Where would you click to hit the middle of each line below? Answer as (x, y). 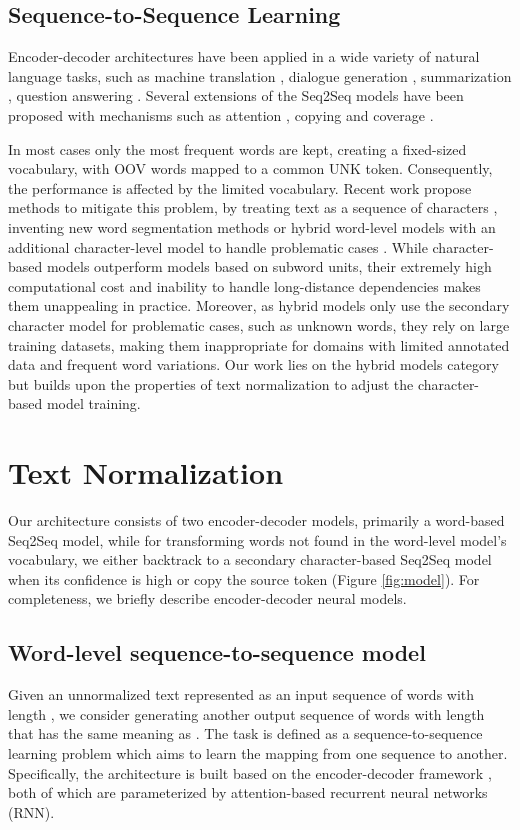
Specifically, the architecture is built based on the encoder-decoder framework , (250, 772)
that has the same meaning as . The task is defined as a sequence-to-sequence (245, 733)
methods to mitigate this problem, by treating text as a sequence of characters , (253, 207)
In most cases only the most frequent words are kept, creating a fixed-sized (237, 148)
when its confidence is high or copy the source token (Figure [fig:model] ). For (244, 578)
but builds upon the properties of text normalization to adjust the (211, 383)
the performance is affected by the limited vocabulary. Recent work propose (240, 187)
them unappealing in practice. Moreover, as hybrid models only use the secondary (259, 305)
